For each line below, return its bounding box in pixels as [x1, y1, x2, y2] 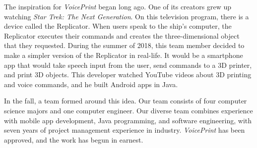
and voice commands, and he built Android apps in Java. [4, 79, 178, 89]
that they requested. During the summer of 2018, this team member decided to [4, 40, 245, 50]
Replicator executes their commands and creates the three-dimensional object [4, 30, 240, 41]
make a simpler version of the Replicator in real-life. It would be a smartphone [4, 49, 243, 60]
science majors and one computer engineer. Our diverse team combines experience [4, 105, 253, 115]
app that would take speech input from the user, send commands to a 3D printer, [4, 59, 252, 70]
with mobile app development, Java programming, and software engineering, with [4, 115, 252, 125]
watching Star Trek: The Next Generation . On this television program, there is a [4, 11, 249, 21]
